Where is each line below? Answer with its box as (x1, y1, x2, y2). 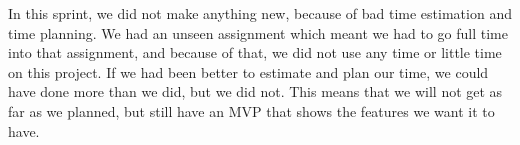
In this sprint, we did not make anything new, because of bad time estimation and (8, 3, 512, 23)
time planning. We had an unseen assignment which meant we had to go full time (8, 22, 508, 43)
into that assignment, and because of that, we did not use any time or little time (8, 42, 502, 63)
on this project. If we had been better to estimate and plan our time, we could (8, 61, 489, 82)
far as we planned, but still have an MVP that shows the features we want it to (8, 100, 495, 121)
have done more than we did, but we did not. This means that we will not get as (8, 81, 503, 102)
